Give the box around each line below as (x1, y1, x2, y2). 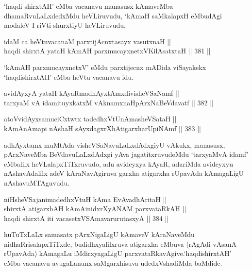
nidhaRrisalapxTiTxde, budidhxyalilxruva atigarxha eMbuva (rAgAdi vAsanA (4, 238, 236, 249)
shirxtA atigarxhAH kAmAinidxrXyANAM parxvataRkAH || (4, 203, 186, 214)
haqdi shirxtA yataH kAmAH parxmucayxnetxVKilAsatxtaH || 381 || (4, 46, 211, 56)
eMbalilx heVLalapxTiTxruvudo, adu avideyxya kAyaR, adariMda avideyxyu (4, 158, 233, 169)
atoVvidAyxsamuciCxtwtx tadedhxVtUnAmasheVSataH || (4, 114, 177, 124)
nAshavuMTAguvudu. (4, 177, 70, 187)
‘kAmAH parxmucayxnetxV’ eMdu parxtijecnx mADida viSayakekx (4, 62, 206, 72)
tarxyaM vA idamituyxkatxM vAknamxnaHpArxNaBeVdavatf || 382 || (4, 97, 214, 107)
